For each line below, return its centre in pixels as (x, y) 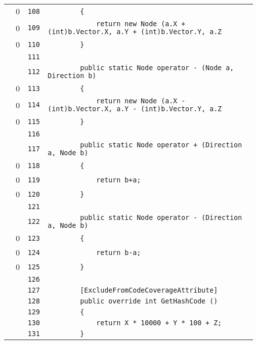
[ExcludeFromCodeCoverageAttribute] (149, 290)
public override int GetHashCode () (149, 301)
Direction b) (72, 76)
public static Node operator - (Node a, (157, 68)
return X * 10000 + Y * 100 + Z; (159, 323)
